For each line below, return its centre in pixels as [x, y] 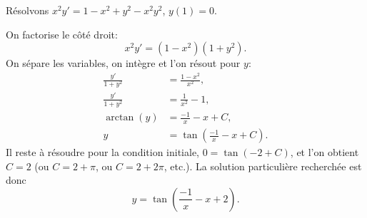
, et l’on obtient [325, 152]
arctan [120, 118]
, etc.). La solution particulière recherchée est [263, 166]
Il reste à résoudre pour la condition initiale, [102, 152]
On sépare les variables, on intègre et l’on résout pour [123, 63]
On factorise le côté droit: [62, 34]
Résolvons [27, 10]
